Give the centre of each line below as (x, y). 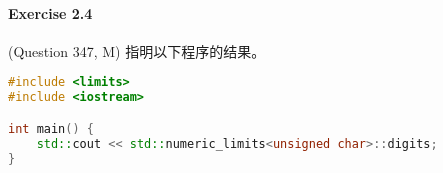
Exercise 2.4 (50, 12)
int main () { (51, 128)
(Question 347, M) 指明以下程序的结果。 (137, 50)
